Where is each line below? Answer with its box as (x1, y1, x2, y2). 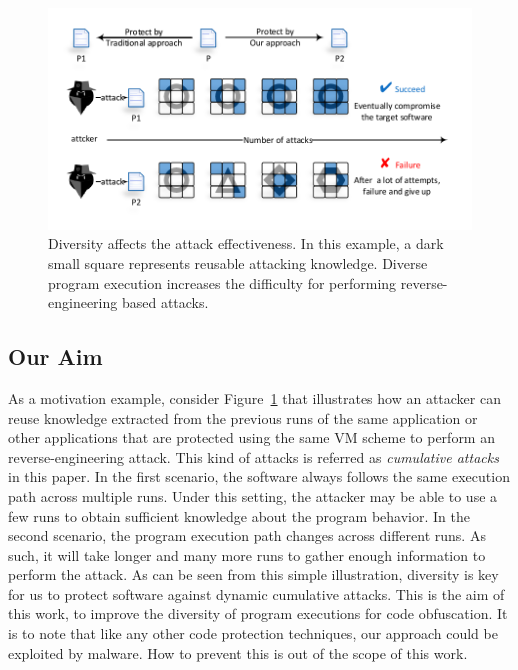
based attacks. (121, 292, 209, 313)
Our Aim (8, 341, 103, 372)
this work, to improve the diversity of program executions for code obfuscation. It (8, 603, 508, 624)
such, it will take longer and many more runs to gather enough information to (8, 544, 486, 565)
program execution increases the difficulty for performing (48, 272, 397, 293)
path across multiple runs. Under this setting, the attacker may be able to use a (8, 485, 498, 506)
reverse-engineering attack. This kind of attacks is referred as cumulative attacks (8, 446, 499, 467)
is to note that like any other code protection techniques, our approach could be (8, 623, 498, 644)
